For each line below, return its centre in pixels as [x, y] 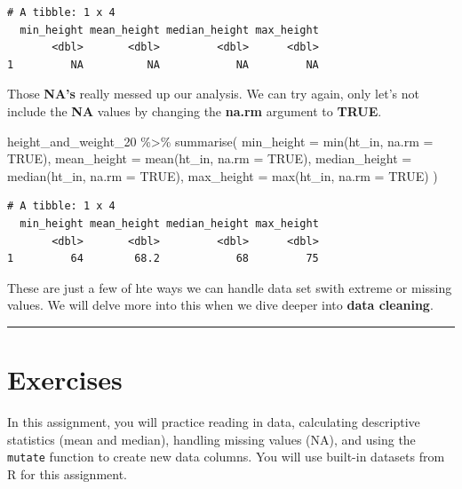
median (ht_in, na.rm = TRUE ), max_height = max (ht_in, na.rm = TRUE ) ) [223, 175]
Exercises [65, 379]
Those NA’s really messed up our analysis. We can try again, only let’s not [213, 94]
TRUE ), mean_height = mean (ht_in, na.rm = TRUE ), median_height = [210, 158]
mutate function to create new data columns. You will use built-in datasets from [226, 457]
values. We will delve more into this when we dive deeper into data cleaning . [220, 305]
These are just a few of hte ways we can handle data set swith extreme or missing [230, 287]
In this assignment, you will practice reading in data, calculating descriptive [214, 422]
